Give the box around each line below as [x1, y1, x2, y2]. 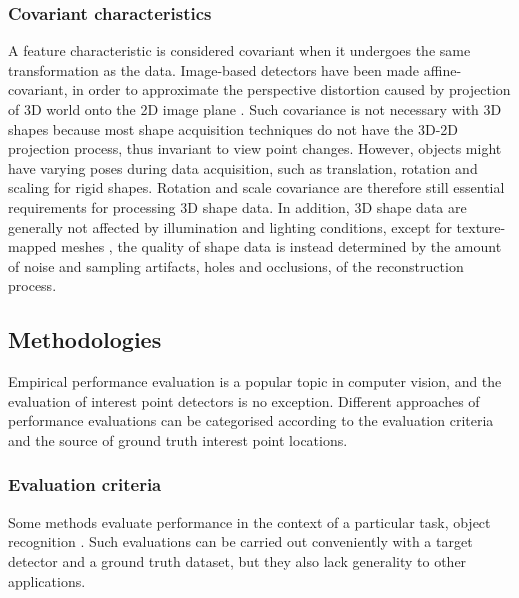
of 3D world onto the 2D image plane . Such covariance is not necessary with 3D [8, 99, 502, 119]
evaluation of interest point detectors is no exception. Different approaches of [8, 390, 480, 411]
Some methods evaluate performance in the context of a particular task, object [8, 511, 491, 532]
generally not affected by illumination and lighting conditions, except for [8, 216, 452, 237]
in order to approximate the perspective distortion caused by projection [72, 79, 511, 100]
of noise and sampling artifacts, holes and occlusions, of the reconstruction [8, 255, 464, 276]
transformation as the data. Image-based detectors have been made [8, 59, 420, 80]
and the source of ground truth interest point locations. [8, 429, 348, 450]
